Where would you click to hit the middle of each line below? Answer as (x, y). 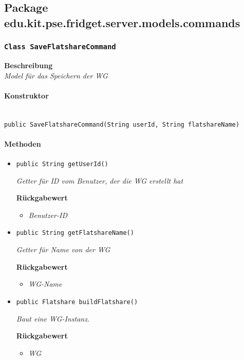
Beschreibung (29, 65)
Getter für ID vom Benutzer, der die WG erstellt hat (100, 180)
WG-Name (45, 284)
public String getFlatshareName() (75, 233)
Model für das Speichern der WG (56, 75)
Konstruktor (26, 95)
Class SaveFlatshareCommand (60, 47)
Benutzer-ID (48, 215)
